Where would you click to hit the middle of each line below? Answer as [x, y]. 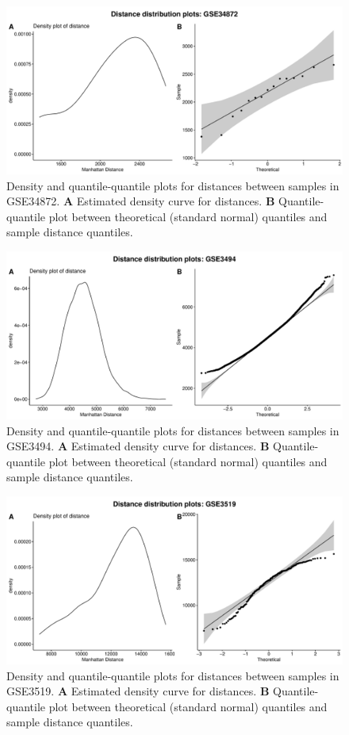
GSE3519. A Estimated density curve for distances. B [138, 691]
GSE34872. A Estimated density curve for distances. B [141, 201]
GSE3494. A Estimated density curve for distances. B [138, 446]
